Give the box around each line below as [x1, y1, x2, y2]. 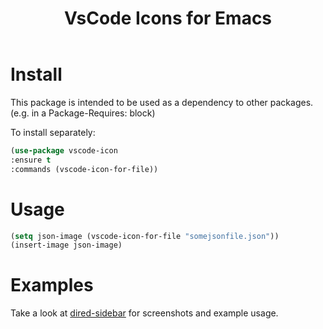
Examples [10, 274, 94, 297]
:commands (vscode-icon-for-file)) [10, 164, 159, 174]
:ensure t [10, 155, 52, 165]
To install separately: [10, 126, 96, 138]
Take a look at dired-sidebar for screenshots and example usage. [10, 307, 279, 319]
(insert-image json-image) [10, 240, 123, 251]
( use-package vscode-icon [10, 145, 118, 156]
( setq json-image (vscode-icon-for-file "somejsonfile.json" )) [10, 231, 280, 241]
